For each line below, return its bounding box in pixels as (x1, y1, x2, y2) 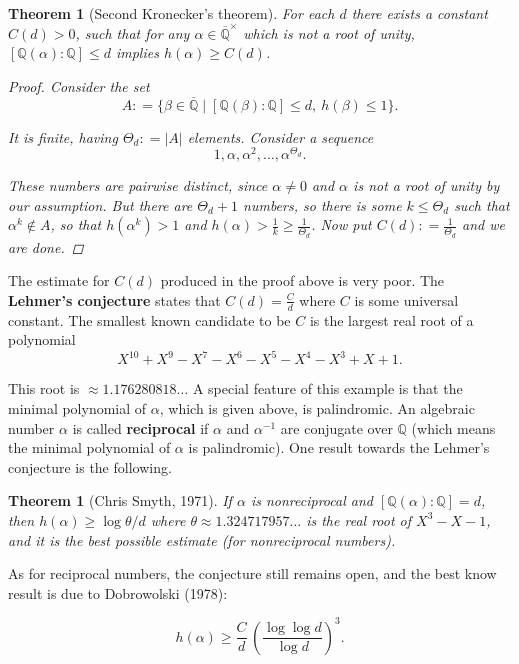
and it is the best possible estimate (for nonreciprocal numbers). (8, 529, 396, 550)
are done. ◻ (8, 236, 84, 257)
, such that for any (75, 22, 190, 43)
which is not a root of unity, (243, 22, 415, 43)
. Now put (311, 214, 372, 235)
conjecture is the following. (8, 456, 172, 477)
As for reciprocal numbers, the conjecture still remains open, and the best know (8, 563, 497, 584)
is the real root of (306, 509, 412, 530)
